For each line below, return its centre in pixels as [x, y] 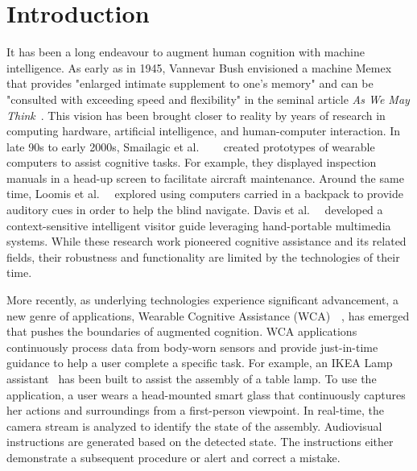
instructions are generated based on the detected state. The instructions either [200, 442]
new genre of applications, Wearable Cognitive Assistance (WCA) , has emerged [208, 315]
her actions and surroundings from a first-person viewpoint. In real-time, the [195, 410]
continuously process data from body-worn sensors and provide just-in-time [192, 347]
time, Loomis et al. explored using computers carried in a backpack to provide [205, 194]
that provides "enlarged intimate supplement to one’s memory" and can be [190, 83]
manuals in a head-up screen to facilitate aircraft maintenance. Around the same [205, 178]
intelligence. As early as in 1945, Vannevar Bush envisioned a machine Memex [199, 67]
